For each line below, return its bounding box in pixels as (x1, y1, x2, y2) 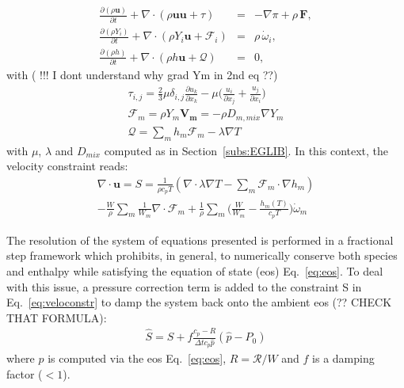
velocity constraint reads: (6, 158, 128, 174)
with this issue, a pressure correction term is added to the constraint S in (6, 278, 362, 295)
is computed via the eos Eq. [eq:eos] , (48, 350, 227, 367)
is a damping (312, 350, 375, 367)
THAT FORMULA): (6, 309, 107, 325)
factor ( (6, 365, 43, 382)
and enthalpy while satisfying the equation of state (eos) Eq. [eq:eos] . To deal (6, 262, 383, 279)
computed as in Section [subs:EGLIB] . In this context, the (104, 142, 389, 158)
